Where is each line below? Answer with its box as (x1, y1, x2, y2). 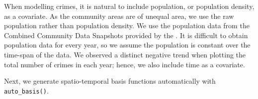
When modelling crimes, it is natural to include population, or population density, (4, 1, 255, 11)
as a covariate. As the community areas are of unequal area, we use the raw (4, 10, 234, 21)
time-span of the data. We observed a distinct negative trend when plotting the (4, 49, 246, 59)
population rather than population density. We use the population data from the (4, 20, 250, 31)
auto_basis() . (4, 85, 49, 96)
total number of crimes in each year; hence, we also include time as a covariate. (4, 59, 245, 69)
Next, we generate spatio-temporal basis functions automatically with (4, 76, 216, 86)
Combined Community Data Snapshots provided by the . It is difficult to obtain (4, 30, 248, 40)
